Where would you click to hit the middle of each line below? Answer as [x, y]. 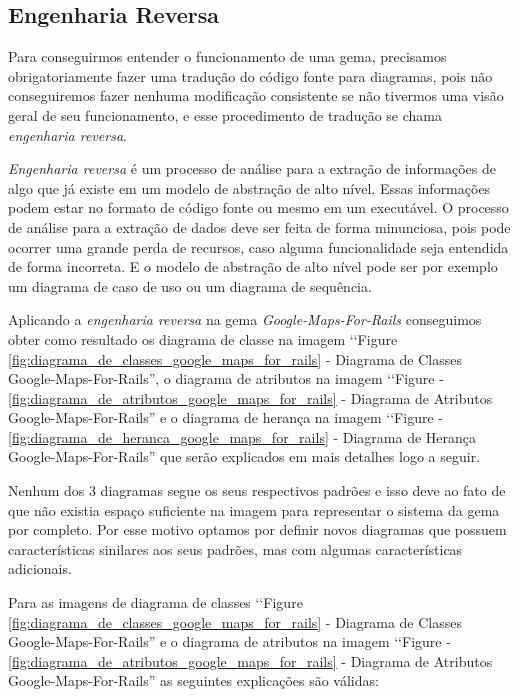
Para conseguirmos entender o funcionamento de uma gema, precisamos [227, 56]
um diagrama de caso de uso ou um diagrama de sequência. [190, 285]
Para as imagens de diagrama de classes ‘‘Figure [155, 602]
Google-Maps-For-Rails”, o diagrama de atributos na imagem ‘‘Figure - [226, 378]
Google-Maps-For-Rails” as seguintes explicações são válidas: [193, 680]
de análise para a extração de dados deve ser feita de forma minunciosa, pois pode [259, 226]
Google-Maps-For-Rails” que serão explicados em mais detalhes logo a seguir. [244, 456]
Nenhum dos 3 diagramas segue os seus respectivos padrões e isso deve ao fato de [257, 490]
